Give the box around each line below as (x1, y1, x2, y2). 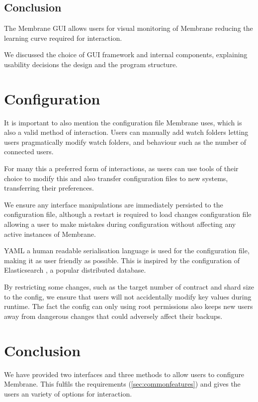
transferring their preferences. (4, 183, 94, 193)
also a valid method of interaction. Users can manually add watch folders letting (4, 127, 249, 137)
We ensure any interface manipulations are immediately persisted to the (4, 199, 223, 209)
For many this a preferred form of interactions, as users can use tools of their (4, 163, 239, 174)
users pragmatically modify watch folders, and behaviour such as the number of (4, 136, 247, 147)
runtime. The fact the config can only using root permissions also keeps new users (4, 301, 253, 311)
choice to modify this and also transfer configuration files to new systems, (4, 173, 228, 183)
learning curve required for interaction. (4, 32, 122, 43)
